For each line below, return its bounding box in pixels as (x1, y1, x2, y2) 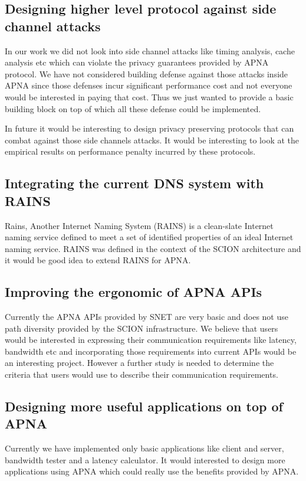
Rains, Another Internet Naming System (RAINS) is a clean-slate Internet (5, 219, 274, 231)
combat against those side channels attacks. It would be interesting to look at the (5, 133, 300, 146)
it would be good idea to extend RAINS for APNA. (5, 254, 191, 266)
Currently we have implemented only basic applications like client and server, (5, 442, 284, 454)
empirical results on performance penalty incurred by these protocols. (5, 145, 256, 158)
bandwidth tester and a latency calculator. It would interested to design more (5, 453, 285, 466)
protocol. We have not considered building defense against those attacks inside (5, 67, 288, 80)
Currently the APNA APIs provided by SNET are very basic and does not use (5, 310, 288, 323)
